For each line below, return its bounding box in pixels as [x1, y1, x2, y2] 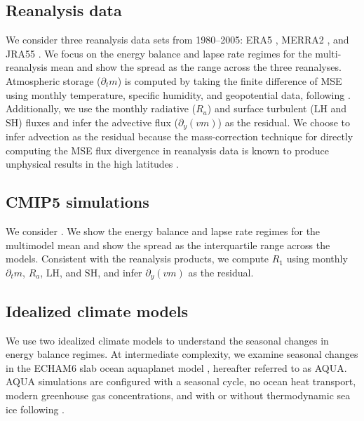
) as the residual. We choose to [217, 114, 350, 129]
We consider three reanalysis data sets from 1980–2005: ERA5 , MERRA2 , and [6, 32, 349, 47]
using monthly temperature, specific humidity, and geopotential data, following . [6, 87, 351, 102]
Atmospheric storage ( [6, 73, 101, 88]
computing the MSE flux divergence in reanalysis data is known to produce [6, 142, 330, 157]
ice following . [6, 401, 65, 416]
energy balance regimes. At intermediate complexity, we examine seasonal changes [6, 347, 358, 361]
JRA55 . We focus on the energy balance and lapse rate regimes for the [6, 46, 312, 60]
